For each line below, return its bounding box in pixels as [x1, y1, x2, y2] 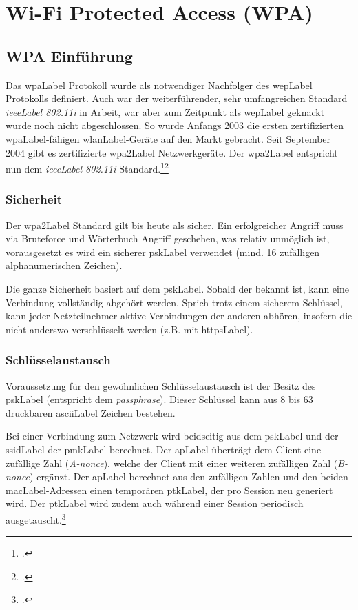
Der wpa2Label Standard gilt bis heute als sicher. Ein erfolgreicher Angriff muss [6, 217, 344, 232]
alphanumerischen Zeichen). [6, 258, 123, 273]
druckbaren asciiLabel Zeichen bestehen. [6, 405, 176, 420]
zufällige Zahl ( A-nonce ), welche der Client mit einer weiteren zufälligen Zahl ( [6, 455, 338, 470]
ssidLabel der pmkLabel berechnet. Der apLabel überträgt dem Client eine [6, 442, 322, 456]
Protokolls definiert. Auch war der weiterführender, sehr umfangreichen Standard [6, 91, 348, 106]
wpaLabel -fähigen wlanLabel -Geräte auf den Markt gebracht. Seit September [6, 131, 331, 146]
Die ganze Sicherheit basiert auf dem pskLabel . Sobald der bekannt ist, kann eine [6, 281, 349, 295]
